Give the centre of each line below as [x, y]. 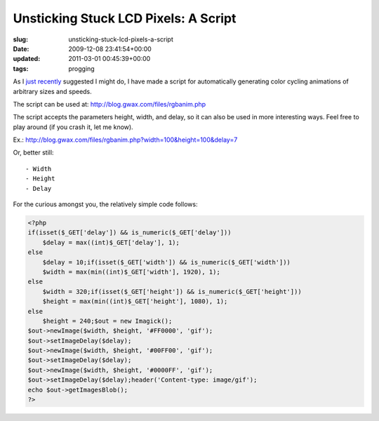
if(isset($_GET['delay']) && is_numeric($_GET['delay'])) [129, 233]
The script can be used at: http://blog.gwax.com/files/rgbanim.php [109, 104]
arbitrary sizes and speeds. [53, 91]
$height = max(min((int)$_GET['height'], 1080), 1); [135, 301]
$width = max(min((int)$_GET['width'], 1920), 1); [131, 272]
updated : [27, 59]
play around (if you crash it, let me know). [73, 127]
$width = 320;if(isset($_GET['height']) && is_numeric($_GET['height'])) [172, 292]
